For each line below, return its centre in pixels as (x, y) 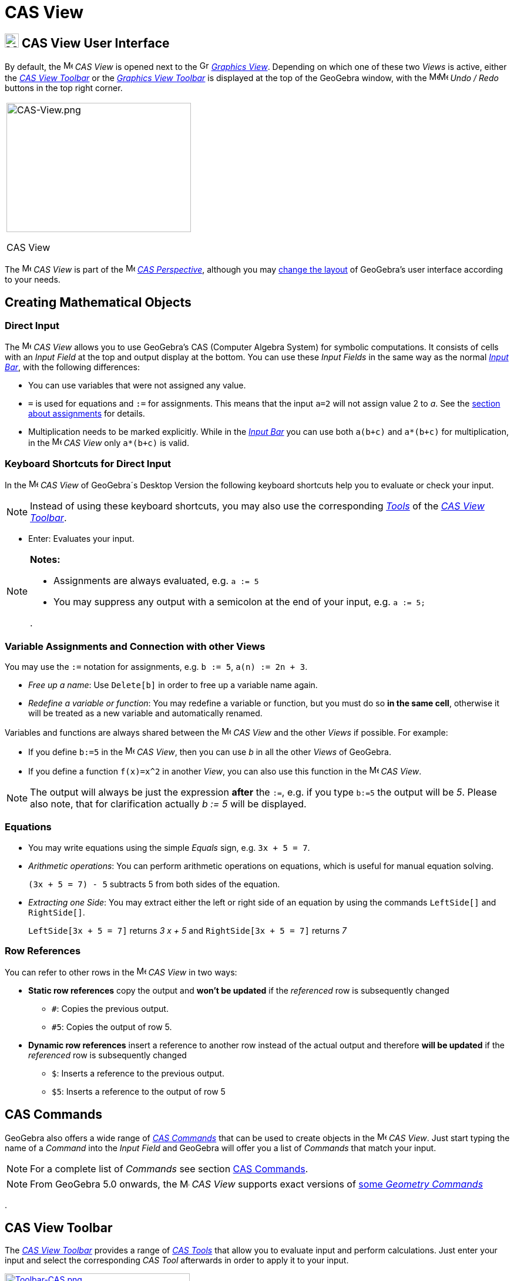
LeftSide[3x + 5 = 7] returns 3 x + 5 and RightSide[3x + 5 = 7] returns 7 (187, 930)
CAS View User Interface (95, 43)
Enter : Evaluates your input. (81, 539)
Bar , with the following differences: (72, 367)
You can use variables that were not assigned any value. (137, 385)
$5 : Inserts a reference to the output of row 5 (139, 1092)
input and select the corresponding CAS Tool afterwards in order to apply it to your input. (177, 1260)
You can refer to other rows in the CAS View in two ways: (121, 973)
